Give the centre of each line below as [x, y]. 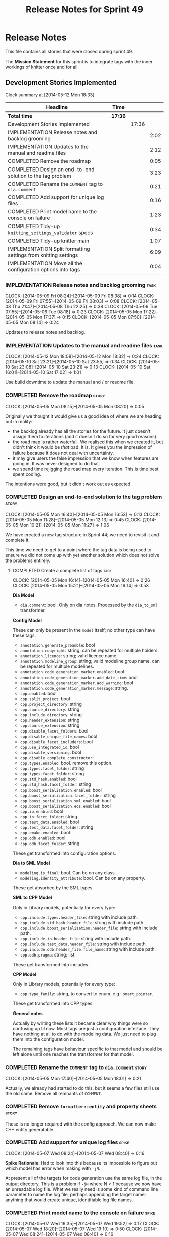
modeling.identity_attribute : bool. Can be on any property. [83, 878]
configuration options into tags [44, 269]
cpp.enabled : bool [38, 693]
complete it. [18, 540]
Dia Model [23, 595]
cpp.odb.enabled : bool [43, 838]
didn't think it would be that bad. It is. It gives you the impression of [82, 447]
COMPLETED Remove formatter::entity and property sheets [81, 1107]
